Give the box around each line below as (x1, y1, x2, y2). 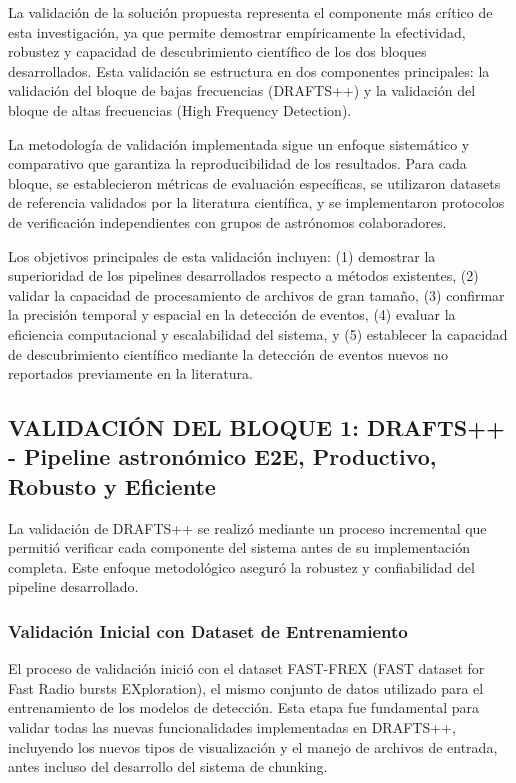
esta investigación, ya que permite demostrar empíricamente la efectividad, (8, 21, 466, 42)
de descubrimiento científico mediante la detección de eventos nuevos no (8, 343, 449, 364)
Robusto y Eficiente (8, 470, 216, 501)
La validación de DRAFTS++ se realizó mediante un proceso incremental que (8, 517, 487, 538)
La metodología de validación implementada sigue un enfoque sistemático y (8, 133, 470, 154)
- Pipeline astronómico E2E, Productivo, (8, 441, 437, 472)
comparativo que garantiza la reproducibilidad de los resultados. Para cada (8, 153, 467, 174)
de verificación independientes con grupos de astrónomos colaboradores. (8, 211, 447, 232)
